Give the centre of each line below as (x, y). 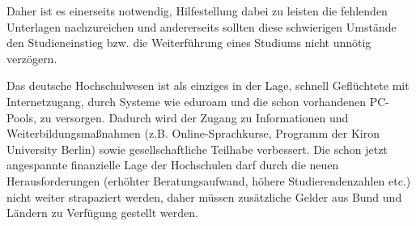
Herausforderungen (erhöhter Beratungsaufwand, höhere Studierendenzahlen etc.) (209, 180)
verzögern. (32, 58)
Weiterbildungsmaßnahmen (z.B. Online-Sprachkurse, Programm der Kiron (193, 133)
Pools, (21, 117)
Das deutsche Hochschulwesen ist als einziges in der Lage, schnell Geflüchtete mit (208, 85)
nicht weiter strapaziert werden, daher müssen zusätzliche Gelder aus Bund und (204, 196)
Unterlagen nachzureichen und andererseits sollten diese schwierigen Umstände (202, 26)
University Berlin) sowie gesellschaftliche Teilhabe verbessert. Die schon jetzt (197, 149)
